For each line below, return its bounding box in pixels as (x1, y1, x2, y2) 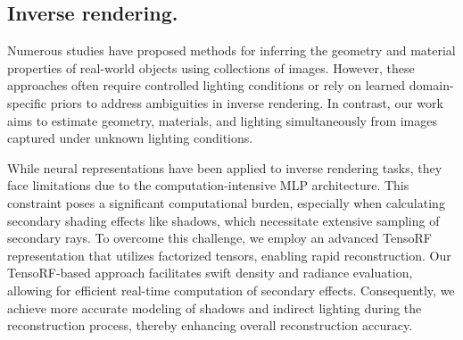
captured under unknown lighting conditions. (7, 129, 253, 147)
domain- (409, 76, 454, 95)
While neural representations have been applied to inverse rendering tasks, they (7, 158, 442, 177)
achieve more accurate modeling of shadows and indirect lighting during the (7, 298, 422, 317)
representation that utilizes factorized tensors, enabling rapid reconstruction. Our (7, 245, 451, 264)
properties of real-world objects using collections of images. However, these (7, 58, 415, 77)
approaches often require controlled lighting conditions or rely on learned (7, 76, 406, 95)
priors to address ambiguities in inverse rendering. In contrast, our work (50, 93, 443, 112)
